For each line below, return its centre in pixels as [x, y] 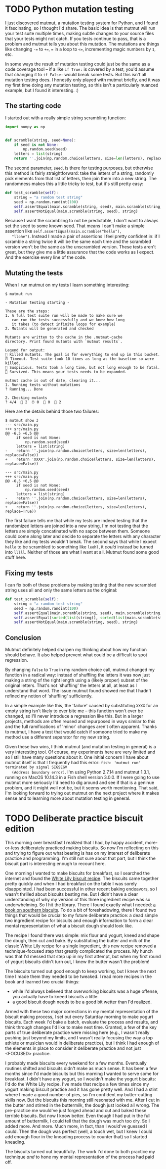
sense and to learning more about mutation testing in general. [68, 798]
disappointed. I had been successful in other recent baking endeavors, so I [81, 889]
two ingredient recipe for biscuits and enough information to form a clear [79, 921]
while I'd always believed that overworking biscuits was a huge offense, [85, 991]
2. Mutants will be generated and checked [49, 329]
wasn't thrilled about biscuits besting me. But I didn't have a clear [72, 894]
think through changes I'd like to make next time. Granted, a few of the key [81, 1027]
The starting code [33, 106]
